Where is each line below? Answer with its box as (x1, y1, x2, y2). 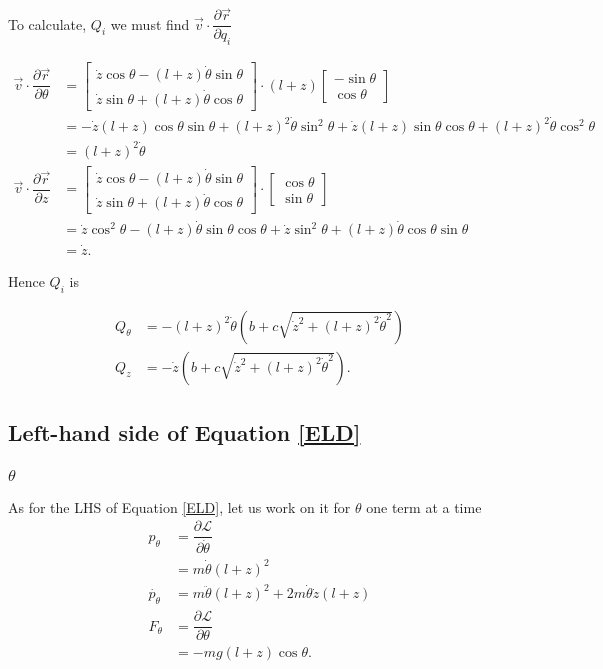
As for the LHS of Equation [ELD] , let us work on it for (8, 496, 351, 517)
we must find (110, 13, 190, 34)
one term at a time (366, 496, 482, 517)
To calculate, (8, 13, 87, 34)
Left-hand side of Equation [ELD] (8, 416, 361, 447)
